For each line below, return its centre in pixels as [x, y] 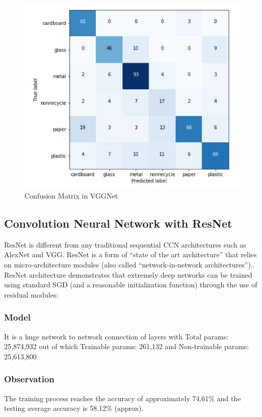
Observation [29, 379]
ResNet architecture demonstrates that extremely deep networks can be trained [128, 274]
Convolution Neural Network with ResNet [118, 223]
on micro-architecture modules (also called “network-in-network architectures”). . [129, 264]
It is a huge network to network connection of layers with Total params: [116, 336]
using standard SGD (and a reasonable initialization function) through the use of [131, 285]
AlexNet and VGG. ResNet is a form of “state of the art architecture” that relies [130, 254]
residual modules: [31, 294]
